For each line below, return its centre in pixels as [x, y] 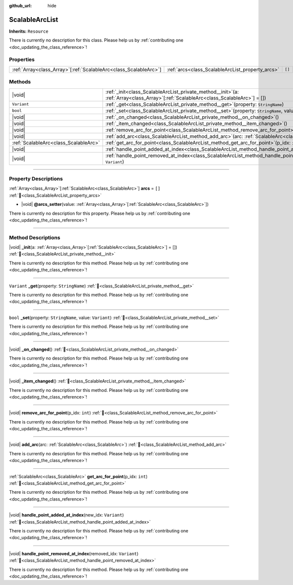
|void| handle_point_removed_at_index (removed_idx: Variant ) [74, 553]
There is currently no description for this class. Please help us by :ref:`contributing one [96, 40]
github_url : [20, 6]
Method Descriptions [35, 238]
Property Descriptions [36, 179]
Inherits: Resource [29, 31]
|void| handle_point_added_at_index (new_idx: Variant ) [66, 515]
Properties [22, 60]
